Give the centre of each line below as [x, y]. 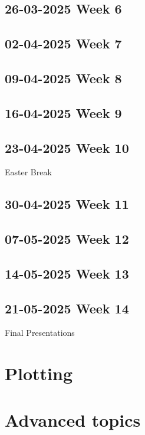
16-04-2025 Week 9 [63, 112]
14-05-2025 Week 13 [67, 273]
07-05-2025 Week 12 [67, 239]
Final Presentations [40, 333]
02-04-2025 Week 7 [63, 43]
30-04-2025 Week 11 [67, 204]
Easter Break [28, 172]
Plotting [39, 373]
